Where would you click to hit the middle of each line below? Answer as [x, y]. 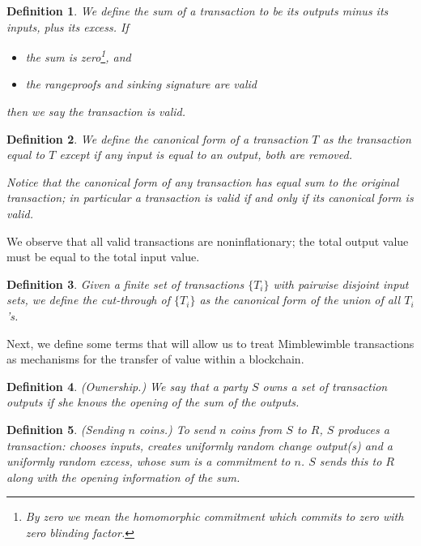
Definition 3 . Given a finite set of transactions [125, 284]
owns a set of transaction [325, 386]
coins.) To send [177, 429]
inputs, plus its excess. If [68, 26]
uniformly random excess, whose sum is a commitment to [149, 461]
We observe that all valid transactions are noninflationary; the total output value [208, 241]
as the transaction [367, 138]
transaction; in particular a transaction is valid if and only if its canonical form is [210, 198]
